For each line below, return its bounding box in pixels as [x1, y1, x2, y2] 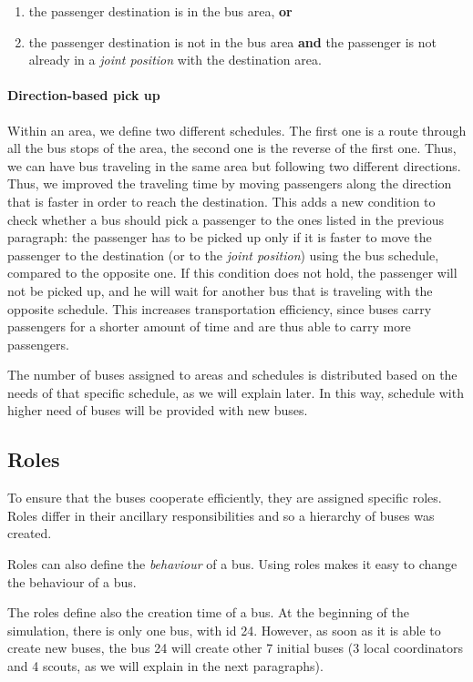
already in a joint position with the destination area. [28, 50, 322, 69]
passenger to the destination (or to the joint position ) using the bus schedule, [7, 245, 439, 264]
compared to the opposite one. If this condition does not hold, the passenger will [7, 263, 458, 282]
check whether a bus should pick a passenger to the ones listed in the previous [7, 209, 444, 229]
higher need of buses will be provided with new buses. [7, 401, 308, 420]
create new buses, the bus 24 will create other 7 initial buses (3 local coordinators [7, 638, 463, 657]
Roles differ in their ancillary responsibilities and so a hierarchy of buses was [7, 505, 435, 524]
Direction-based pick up [7, 86, 160, 105]
